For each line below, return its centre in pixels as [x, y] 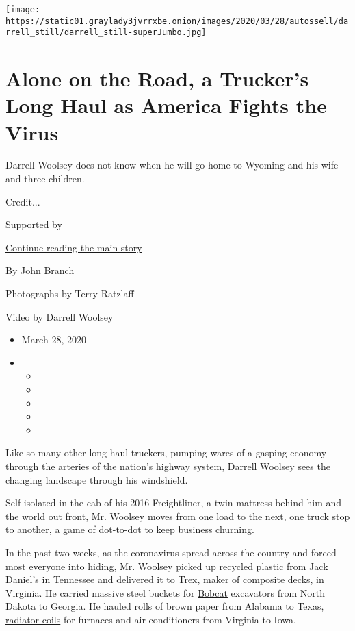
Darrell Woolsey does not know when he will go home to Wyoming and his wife [172, 165]
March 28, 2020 [54, 339]
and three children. [45, 178]
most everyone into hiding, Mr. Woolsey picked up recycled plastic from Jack [167, 566]
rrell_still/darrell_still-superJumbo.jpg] [106, 33]
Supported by [34, 224]
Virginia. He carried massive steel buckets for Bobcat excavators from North [166, 592]
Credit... [23, 201]
